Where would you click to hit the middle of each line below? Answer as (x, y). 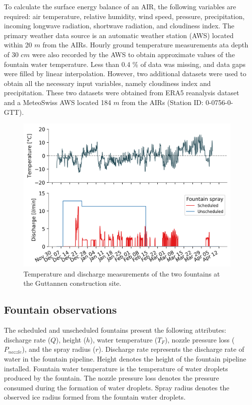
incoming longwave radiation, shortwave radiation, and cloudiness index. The (119, 26)
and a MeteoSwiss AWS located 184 (58, 102)
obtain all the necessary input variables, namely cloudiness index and (107, 83)
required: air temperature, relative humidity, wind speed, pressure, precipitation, (124, 16)
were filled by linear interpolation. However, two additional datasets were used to (125, 74)
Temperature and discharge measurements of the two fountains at (122, 273)
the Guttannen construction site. (73, 283)
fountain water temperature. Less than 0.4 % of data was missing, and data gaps (125, 64)
